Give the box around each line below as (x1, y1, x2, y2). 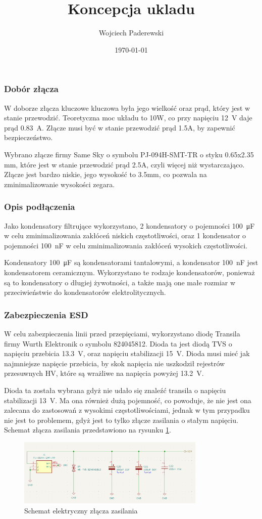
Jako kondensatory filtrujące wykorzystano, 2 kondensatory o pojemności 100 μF (4, 220, 255, 231)
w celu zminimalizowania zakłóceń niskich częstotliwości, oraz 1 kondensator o (4, 230, 246, 241)
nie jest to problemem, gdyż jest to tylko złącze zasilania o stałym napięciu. (4, 414, 238, 425)
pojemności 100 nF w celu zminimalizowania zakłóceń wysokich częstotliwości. (4, 240, 247, 250)
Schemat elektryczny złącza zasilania (24, 505, 138, 516)
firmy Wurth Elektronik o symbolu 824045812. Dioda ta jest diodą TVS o (4, 338, 232, 349)
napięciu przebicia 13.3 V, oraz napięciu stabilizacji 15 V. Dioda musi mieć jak (4, 348, 250, 359)
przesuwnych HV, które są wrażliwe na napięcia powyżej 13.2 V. (4, 368, 204, 378)
